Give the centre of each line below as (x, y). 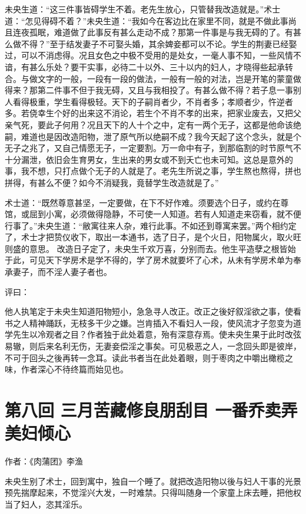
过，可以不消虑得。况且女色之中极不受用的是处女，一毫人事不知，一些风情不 (153, 55)
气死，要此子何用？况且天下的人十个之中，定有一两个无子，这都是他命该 (153, 124)
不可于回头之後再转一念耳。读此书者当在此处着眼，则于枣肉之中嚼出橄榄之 (149, 357)
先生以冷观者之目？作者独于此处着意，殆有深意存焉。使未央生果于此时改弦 (157, 334)
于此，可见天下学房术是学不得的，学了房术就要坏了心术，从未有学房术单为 (149, 260)
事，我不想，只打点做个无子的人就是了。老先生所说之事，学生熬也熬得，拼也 (153, 171)
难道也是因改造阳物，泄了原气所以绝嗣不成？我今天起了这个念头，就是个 (161, 136)
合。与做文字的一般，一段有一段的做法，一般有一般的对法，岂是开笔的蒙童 (149, 78)
